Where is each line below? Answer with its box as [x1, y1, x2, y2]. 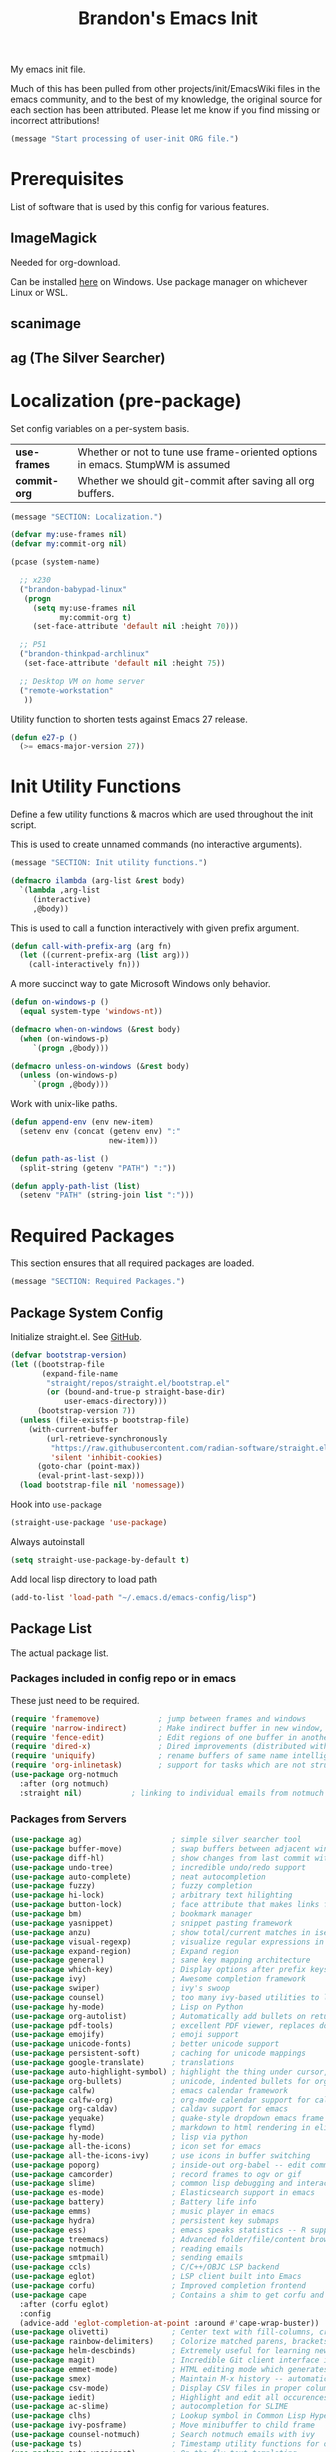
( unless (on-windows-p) [19, 1070, 118, 1081]
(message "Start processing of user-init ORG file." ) [10, 134, 240, 144]
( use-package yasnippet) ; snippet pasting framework [10, 1918, 293, 1928]
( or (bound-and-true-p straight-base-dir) [46, 1387, 226, 1397]
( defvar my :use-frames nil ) [10, 530, 128, 540]
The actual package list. [10, 1647, 109, 1659]
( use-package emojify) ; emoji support [10, 2030, 240, 2040]
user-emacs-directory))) [63, 1397, 168, 1407]
